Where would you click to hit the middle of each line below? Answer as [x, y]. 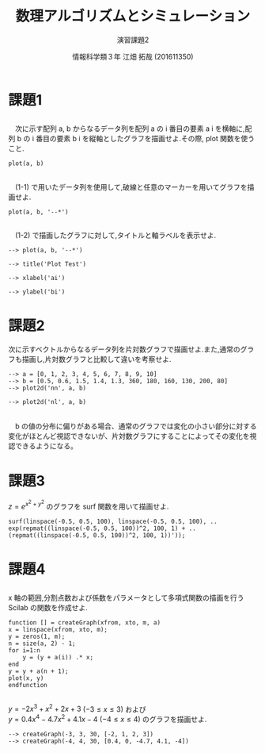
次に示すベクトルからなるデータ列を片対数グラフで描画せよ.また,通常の [125, 349]
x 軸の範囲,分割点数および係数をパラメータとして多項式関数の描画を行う [126, 598]
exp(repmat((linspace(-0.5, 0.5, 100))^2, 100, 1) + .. [102, 528]
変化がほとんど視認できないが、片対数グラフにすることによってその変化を [129, 436]
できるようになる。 [46, 446]
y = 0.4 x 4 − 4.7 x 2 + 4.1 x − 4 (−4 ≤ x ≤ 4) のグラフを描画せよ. [108, 718]
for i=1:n [25, 651]
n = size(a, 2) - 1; [42, 644]
